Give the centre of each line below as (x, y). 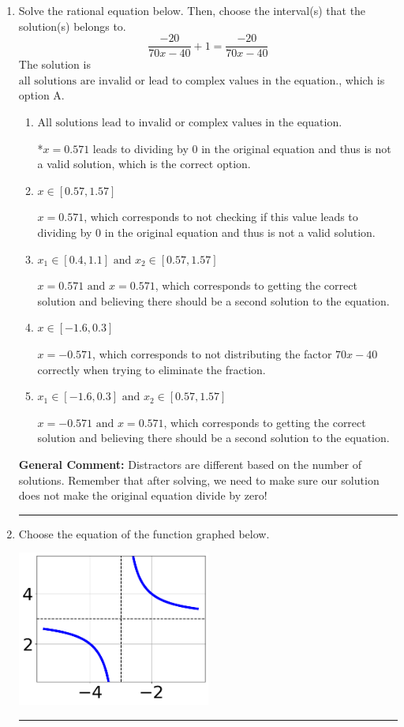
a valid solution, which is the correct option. (144, 164)
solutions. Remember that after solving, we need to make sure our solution (199, 480)
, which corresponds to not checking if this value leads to (221, 217)
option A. (41, 95)
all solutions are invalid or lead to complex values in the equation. (179, 81)
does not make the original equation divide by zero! (143, 495)
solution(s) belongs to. (72, 26)
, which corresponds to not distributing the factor (212, 353)
